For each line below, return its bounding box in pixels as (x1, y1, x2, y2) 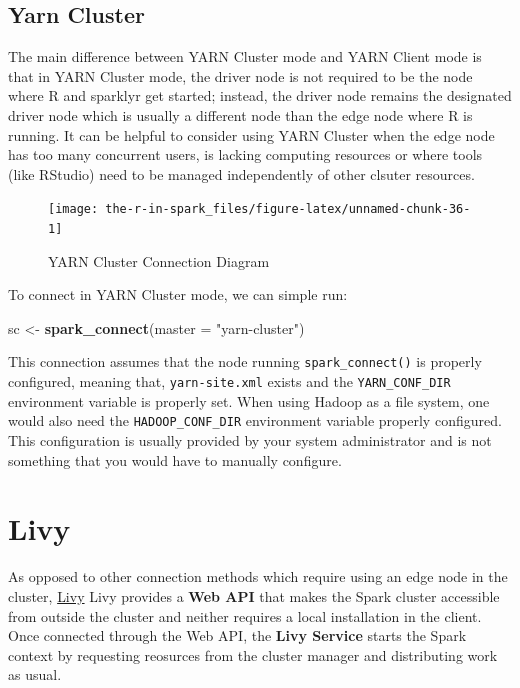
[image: (48, 202, 99, 217)
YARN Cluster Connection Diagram (48, 250, 270, 271)
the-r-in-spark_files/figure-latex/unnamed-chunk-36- (105, 202, 471, 217)
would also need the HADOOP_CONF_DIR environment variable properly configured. (8, 410, 502, 431)
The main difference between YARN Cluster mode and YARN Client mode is (8, 46, 482, 67)
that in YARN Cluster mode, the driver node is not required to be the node (8, 65, 473, 86)
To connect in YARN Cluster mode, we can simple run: (8, 284, 348, 305)
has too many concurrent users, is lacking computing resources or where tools (8, 144, 483, 165)
